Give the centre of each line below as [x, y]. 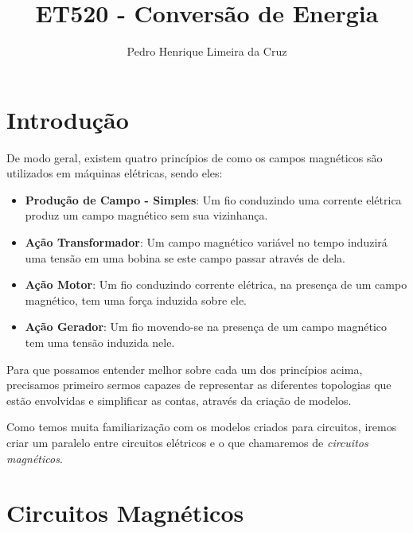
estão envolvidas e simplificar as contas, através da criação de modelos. [179, 400]
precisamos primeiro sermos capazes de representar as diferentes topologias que [199, 385]
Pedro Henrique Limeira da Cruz [207, 51]
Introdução [68, 119]
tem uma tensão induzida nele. [100, 342]
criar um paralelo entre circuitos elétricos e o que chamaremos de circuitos [187, 442]
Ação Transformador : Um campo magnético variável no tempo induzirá [206, 242]
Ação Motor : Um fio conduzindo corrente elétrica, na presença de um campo [216, 284]
